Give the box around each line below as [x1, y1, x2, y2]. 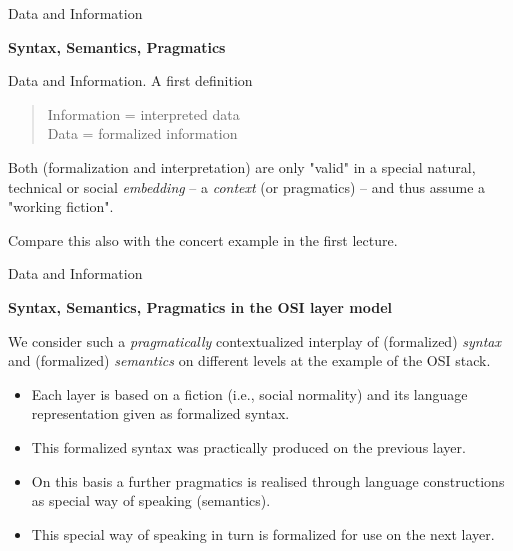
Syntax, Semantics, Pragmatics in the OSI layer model [8, 296, 393, 317]
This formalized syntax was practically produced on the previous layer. [31, 436, 466, 457]
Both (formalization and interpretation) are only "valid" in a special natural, [8, 156, 476, 177]
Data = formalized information [47, 123, 238, 144]
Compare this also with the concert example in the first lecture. [8, 229, 398, 250]
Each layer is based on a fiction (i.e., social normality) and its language [31, 383, 468, 404]
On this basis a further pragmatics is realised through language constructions [31, 470, 505, 491]
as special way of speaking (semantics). [31, 490, 271, 511]
